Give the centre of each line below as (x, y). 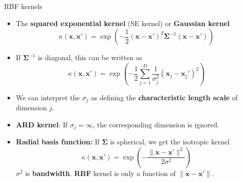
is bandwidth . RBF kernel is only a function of (100, 173)
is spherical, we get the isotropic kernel (170, 141)
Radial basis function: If (58, 141)
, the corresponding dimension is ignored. (156, 124)
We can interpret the (48, 97)
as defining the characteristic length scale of (164, 97)
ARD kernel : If (42, 124)
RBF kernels (23, 6)
